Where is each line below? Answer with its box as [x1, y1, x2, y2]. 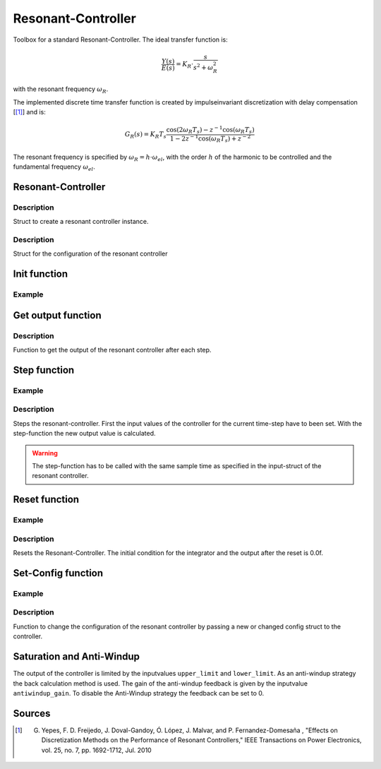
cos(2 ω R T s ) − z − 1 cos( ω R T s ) [166, 124, 255, 136]
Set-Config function [13, 567, 104, 579]
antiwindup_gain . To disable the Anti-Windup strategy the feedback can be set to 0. [13, 688, 265, 697]
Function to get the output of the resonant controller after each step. [13, 346, 212, 354]
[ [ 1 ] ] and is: [13, 107, 46, 116]
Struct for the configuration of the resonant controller [13, 249, 169, 258]
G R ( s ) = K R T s [124, 131, 167, 140]
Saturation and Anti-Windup [13, 650, 140, 663]
